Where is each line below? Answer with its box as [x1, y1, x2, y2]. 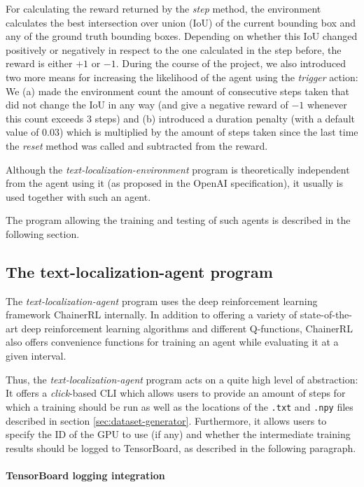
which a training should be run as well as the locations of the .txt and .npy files [6, 399, 353, 414]
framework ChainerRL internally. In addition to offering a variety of [6, 307, 297, 322]
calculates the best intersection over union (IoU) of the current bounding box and [6, 15, 356, 29]
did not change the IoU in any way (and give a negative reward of [6, 97, 288, 112]
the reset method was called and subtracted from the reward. [6, 138, 268, 153]
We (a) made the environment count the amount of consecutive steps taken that [6, 83, 350, 98]
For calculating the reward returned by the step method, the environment [6, 1, 321, 15]
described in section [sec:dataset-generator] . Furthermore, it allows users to [6, 413, 327, 428]
